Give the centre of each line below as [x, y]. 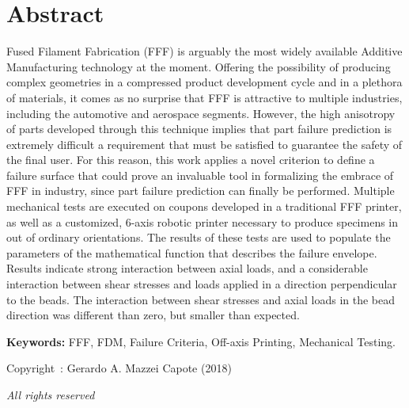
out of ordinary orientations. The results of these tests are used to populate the [199, 237]
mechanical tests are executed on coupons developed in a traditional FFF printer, [204, 206]
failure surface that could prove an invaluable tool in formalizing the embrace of [200, 175]
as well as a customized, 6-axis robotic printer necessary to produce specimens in [203, 221]
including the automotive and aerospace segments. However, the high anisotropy [201, 113]
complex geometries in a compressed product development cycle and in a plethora [204, 82]
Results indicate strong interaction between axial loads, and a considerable [187, 268]
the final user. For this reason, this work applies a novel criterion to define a [191, 160]
